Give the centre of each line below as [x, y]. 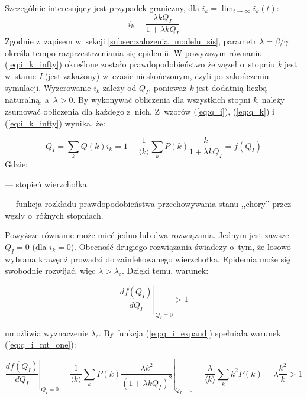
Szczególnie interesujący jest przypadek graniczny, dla [102, 8]
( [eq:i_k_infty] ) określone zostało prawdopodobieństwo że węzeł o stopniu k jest [151, 64]
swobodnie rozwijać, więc [50, 270]
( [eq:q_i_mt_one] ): [41, 344]
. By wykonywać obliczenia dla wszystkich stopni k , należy [179, 100]
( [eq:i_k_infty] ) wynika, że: [55, 123]
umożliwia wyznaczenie [47, 332]
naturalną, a [27, 100]
